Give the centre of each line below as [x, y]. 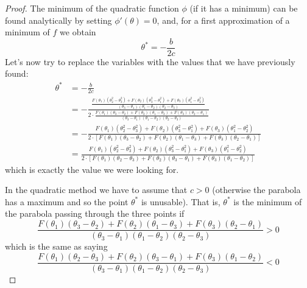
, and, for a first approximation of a [223, 20]
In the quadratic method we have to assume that [96, 190]
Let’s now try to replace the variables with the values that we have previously [150, 61]
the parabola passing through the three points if [95, 213]
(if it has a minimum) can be [244, 8]
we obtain [78, 32]
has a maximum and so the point [67, 201]
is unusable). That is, [181, 201]
